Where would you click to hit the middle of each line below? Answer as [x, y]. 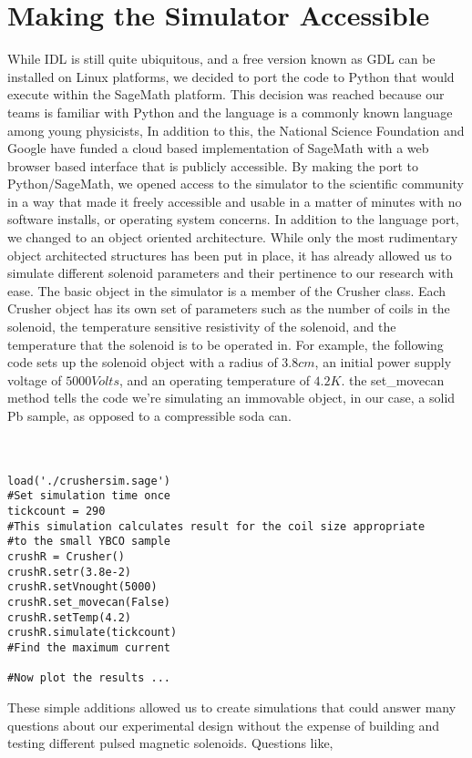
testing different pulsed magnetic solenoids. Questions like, [170, 743]
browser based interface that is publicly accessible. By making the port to [213, 165]
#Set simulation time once [89, 496]
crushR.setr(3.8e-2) [70, 572]
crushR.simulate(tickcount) [92, 633]
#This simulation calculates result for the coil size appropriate [216, 526]
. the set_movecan [393, 379]
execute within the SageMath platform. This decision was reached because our [226, 94]
